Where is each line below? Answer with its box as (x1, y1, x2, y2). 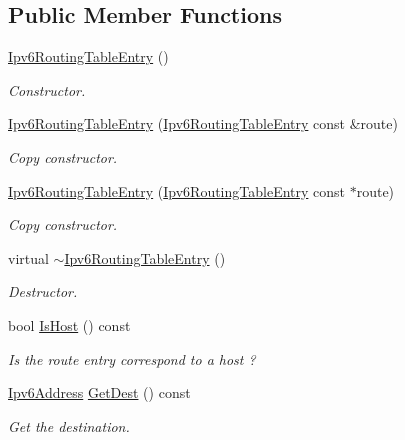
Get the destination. (8, 415, 130, 436)
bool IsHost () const (8, 314, 131, 335)
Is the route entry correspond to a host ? (8, 348, 256, 369)
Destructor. (8, 281, 78, 302)
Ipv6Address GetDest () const (8, 382, 191, 403)
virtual (8, 247, 49, 268)
